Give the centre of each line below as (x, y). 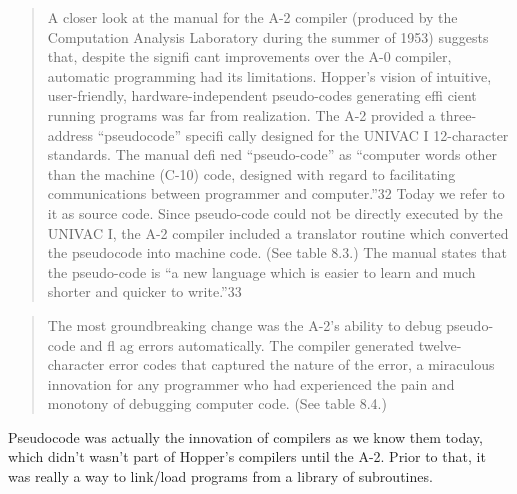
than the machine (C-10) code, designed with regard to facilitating (251, 173)
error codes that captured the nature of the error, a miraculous (301, 364)
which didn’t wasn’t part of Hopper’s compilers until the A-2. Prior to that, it (247, 456)
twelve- (440, 344)
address (70, 134)
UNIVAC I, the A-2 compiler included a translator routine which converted (278, 232)
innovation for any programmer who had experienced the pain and (251, 383)
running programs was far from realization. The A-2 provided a (241, 114)
